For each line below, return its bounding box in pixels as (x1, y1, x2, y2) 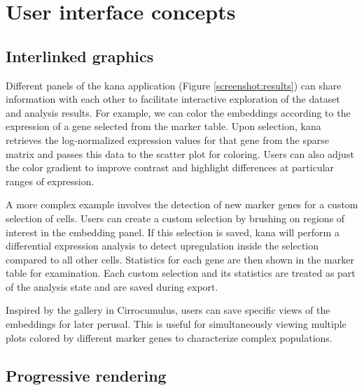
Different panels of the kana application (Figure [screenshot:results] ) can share (6, 78, 342, 92)
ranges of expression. (6, 173, 94, 188)
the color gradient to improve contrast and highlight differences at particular (6, 160, 335, 175)
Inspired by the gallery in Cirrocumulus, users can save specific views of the (6, 303, 330, 317)
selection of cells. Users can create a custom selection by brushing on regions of (6, 210, 345, 225)
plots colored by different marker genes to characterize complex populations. (6, 330, 332, 345)
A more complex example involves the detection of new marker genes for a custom (6, 197, 358, 212)
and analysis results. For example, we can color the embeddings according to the (6, 105, 351, 120)
